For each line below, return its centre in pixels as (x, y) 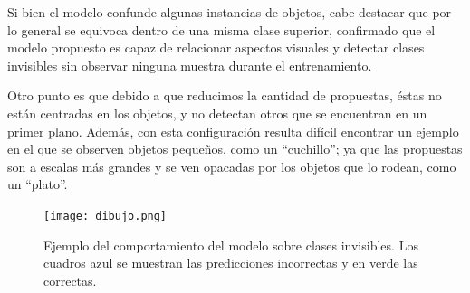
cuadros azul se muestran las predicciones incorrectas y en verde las (231, 263)
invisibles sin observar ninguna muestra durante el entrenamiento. (190, 65)
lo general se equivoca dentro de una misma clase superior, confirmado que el (221, 29)
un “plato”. (38, 184)
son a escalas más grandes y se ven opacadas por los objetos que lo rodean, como (232, 166)
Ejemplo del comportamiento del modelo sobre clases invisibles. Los (231, 245)
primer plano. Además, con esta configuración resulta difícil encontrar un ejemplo (233, 131)
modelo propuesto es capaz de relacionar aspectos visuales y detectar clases (216, 47)
